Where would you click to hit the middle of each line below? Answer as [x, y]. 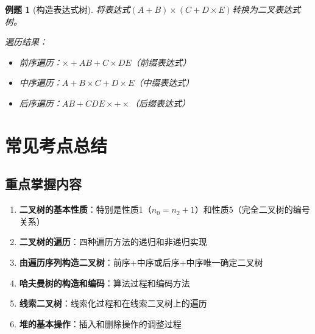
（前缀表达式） [161, 62]
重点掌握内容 [43, 184]
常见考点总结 [56, 145]
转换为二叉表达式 [266, 9]
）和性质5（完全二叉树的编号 [252, 209]
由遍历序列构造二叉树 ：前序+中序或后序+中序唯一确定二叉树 [141, 262]
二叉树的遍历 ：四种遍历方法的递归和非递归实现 [113, 242]
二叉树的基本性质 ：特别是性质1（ [85, 209]
